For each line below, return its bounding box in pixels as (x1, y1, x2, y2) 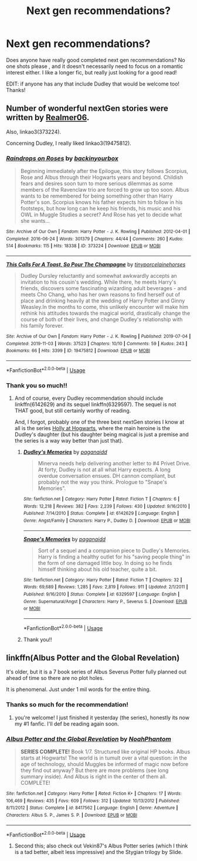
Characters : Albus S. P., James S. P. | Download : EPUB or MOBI (6, 812, 138, 818)
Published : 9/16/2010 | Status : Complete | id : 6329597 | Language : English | (23, 591, 180, 597)
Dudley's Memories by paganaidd (23, 448, 107, 455)
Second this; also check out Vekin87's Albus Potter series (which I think (14, 842, 188, 849)
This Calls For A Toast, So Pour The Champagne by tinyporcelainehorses (6, 261, 186, 268)
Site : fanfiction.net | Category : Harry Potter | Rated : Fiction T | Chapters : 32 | (23, 577, 182, 583)
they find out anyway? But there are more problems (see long (20, 767, 169, 774)
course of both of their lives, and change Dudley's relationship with (20, 316, 183, 323)
